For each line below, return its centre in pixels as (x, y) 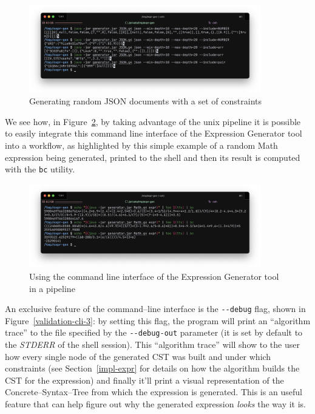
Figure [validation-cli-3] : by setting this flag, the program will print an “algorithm (158, 320)
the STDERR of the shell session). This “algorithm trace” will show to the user (152, 344)
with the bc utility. (40, 169)
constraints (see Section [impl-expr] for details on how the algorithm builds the (152, 368)
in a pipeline (52, 288)
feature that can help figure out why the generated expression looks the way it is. (156, 404)
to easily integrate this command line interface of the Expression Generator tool (154, 133)
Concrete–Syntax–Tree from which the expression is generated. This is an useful (154, 392)
